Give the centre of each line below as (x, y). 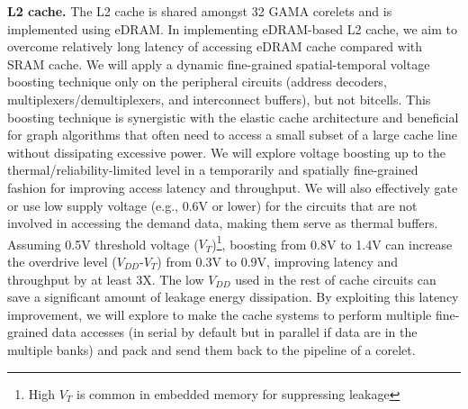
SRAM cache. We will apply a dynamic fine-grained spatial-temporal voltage (219, 64)
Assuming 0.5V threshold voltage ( (103, 244)
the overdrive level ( (62, 261)
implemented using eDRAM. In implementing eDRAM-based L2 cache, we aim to (233, 28)
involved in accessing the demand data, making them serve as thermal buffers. (223, 223)
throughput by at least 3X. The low (106, 279)
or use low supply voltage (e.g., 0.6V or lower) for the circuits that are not (212, 205)
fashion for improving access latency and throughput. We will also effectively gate (233, 187)
